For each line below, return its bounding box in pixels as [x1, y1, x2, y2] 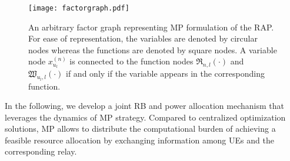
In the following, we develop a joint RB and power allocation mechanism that [5, 100, 284, 112]
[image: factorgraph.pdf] [28, 4, 129, 12]
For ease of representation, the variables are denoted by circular [28, 32, 258, 44]
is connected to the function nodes [69, 55, 194, 67]
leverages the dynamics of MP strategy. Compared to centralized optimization [5, 111, 286, 123]
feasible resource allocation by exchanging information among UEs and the [5, 133, 274, 146]
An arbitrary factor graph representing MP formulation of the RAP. [28, 20, 274, 33]
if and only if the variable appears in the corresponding [66, 67, 265, 80]
